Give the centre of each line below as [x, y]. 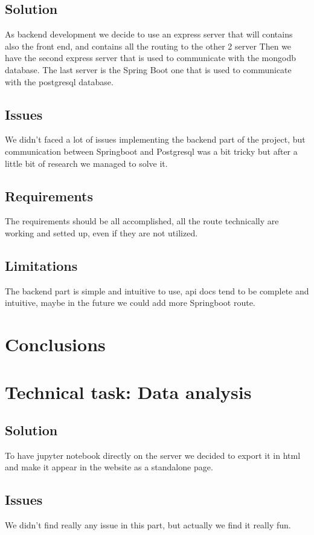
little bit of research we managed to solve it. [86, 163]
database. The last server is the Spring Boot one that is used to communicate [148, 69]
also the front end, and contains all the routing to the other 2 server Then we [148, 46]
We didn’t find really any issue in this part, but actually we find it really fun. [148, 525]
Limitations [41, 265]
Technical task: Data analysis [128, 391]
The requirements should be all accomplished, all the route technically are [142, 221]
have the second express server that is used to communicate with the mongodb [150, 58]
